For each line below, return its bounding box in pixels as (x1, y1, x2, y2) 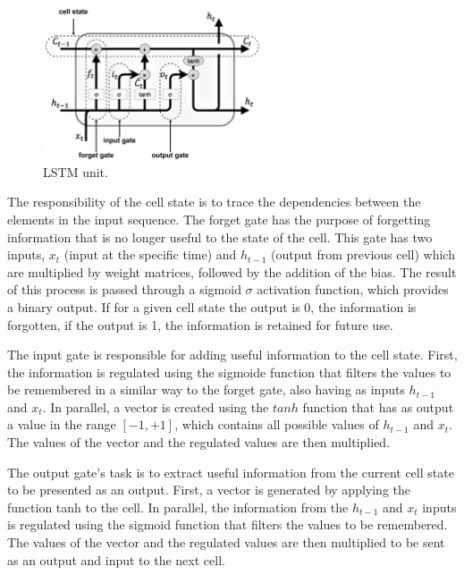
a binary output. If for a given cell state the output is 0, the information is (7, 297, 417, 316)
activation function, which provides (257, 280, 449, 299)
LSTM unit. (43, 162, 108, 181)
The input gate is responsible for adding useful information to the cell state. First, (7, 345, 458, 364)
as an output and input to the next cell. (7, 550, 225, 569)
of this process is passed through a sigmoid (7, 280, 241, 299)
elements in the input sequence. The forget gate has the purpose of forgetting (7, 209, 431, 228)
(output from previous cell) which (271, 245, 455, 264)
